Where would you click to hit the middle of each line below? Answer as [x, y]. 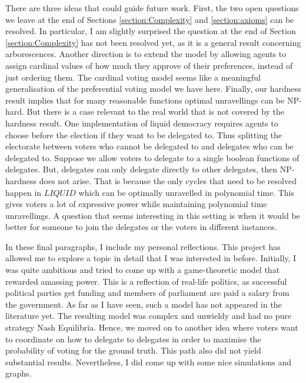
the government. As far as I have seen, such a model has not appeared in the [144, 304]
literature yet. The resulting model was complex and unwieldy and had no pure [149, 316]
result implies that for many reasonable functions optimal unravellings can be [145, 100]
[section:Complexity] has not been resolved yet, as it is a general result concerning [153, 42]
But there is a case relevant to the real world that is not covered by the [155, 111]
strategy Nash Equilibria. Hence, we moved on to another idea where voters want [152, 327]
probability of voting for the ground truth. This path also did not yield [133, 350]
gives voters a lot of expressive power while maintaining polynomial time [136, 204]
